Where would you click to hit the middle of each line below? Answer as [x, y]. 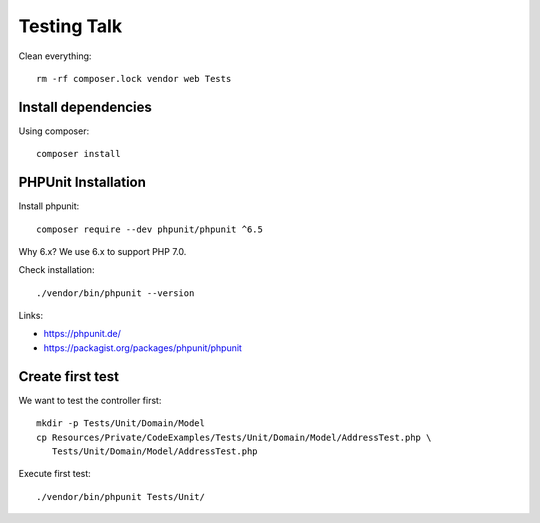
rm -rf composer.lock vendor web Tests [134, 78]
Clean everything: [55, 56]
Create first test [69, 376]
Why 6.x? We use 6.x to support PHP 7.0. [102, 251]
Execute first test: [55, 474]
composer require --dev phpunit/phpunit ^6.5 [150, 229]
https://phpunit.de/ [82, 334]
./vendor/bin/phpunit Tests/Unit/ [120, 496]
